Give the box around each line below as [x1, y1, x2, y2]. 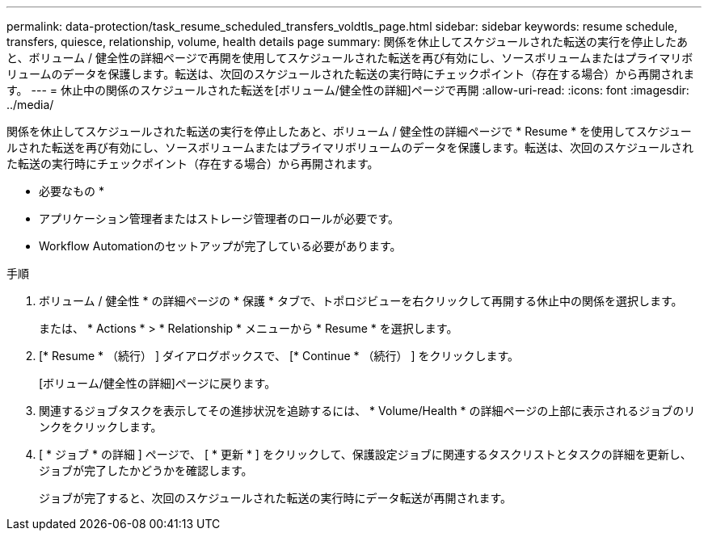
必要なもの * [39, 184, 104, 198]
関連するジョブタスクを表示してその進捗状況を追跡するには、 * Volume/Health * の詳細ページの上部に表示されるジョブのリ [39, 404, 696, 417]
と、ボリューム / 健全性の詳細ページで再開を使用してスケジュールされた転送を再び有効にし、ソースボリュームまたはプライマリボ [6, 51, 693, 65]
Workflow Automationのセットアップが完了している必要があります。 [39, 239, 402, 253]
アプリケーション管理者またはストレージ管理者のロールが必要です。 [39, 212, 400, 225]
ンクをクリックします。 [39, 420, 162, 434]
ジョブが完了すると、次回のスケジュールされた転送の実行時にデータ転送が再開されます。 [39, 491, 512, 505]
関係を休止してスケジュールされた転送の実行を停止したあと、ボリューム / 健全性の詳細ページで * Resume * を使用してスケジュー [6, 124, 692, 138]
